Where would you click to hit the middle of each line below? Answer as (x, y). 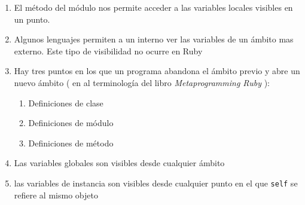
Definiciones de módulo (71, 123)
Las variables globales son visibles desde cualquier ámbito (119, 163)
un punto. (32, 19)
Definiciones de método (71, 143)
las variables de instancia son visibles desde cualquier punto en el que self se (156, 183)
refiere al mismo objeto (56, 195)
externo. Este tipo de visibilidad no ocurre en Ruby (108, 51)
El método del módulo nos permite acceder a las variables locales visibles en (153, 7)
